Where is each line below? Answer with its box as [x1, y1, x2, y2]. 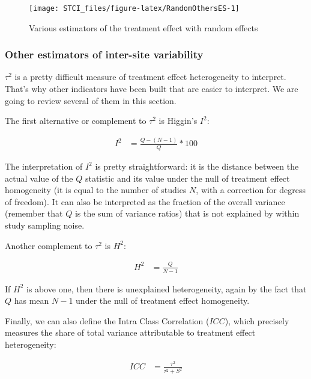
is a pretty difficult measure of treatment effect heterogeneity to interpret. [14, 70, 286, 83]
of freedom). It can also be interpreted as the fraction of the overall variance [5, 195, 285, 208]
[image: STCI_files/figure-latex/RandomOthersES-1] [29, 4, 240, 13]
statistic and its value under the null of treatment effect [85, 171, 290, 184]
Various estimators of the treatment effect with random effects [29, 21, 258, 34]
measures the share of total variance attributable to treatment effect [5, 326, 256, 339]
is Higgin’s [159, 114, 198, 127]
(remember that [5, 207, 63, 220]
